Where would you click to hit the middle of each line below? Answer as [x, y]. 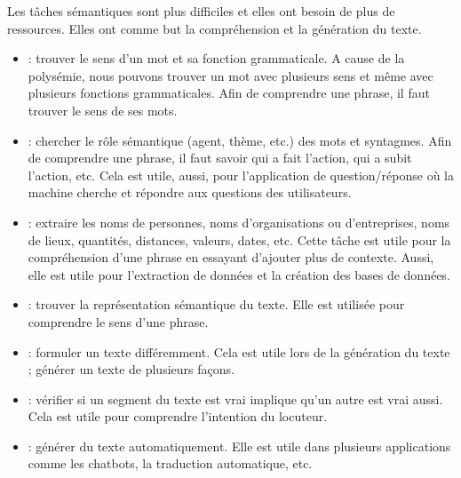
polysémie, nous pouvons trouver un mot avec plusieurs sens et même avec [230, 75]
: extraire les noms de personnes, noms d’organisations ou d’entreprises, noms [239, 222]
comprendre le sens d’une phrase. [118, 321]
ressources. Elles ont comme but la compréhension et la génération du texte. [215, 28]
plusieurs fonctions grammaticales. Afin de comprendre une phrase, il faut [229, 93]
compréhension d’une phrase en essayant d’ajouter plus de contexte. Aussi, [231, 257]
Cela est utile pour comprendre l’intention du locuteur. [178, 416]
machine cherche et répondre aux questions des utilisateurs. [190, 192]
